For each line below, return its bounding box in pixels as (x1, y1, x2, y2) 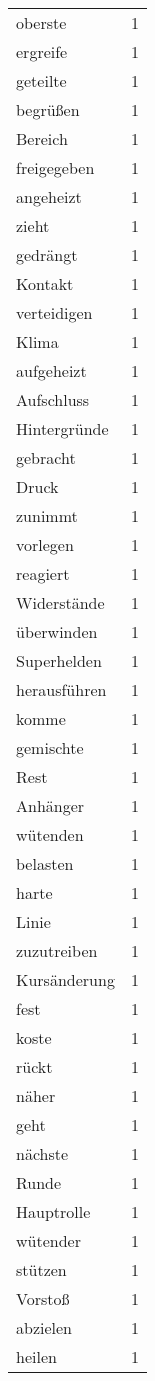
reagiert (16, 562, 70, 585)
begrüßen (16, 98, 80, 121)
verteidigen (16, 301, 93, 324)
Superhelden (16, 649, 102, 672)
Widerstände (16, 591, 105, 614)
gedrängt (16, 243, 78, 266)
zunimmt (16, 504, 78, 527)
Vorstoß (16, 1287, 70, 1310)
